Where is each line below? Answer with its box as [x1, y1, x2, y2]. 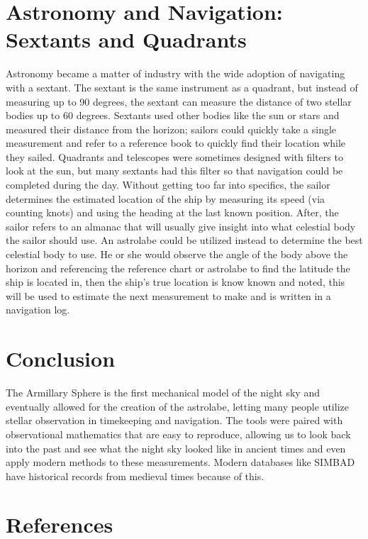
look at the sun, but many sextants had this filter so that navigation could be [6, 163, 343, 178]
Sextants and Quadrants [6, 25, 247, 54]
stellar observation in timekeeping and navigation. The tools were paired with [6, 413, 343, 428]
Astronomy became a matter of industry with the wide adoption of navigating [6, 66, 345, 81]
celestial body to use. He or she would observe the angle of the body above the [6, 247, 348, 262]
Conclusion [6, 344, 116, 373]
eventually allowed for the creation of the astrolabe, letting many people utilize [6, 399, 349, 413]
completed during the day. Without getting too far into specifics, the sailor [6, 177, 330, 192]
